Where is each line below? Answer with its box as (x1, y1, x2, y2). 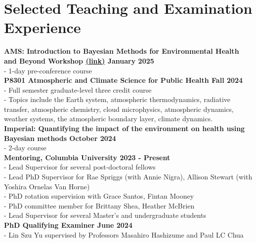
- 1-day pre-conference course (4, 65, 92, 75)
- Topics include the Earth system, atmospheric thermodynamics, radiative (4, 94, 231, 104)
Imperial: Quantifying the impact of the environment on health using (4, 123, 245, 134)
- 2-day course (4, 142, 46, 153)
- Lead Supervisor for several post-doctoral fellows (4, 162, 156, 172)
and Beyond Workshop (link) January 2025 (4, 55, 154, 66)
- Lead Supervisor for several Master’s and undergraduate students (4, 210, 206, 220)
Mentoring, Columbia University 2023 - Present (4, 152, 171, 162)
